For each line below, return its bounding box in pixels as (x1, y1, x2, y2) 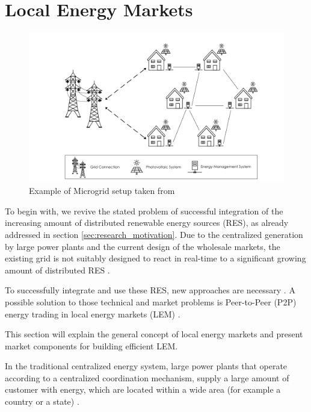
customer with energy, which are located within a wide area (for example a (5, 383, 281, 396)
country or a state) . (5, 395, 79, 408)
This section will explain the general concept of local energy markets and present (5, 328, 303, 340)
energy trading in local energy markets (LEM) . (5, 307, 180, 320)
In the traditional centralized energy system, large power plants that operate (5, 360, 288, 372)
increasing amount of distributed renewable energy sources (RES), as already (5, 216, 289, 229)
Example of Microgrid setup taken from (29, 184, 175, 197)
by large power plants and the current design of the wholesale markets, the (5, 240, 280, 252)
